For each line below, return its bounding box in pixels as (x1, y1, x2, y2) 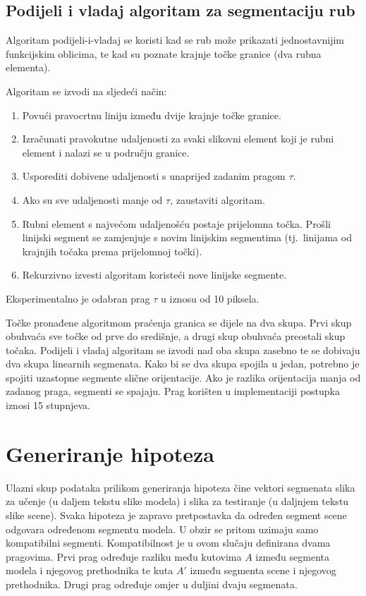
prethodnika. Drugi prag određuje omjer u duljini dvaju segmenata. (6, 576, 298, 591)
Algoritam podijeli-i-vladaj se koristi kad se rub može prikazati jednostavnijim (6, 32, 345, 47)
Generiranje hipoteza (6, 439, 214, 468)
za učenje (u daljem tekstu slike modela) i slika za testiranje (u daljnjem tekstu (6, 494, 349, 509)
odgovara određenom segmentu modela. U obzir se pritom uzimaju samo (6, 521, 319, 536)
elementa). (6, 60, 51, 75)
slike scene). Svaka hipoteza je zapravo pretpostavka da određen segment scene (6, 507, 347, 522)
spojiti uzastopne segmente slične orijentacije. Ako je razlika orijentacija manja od (6, 370, 361, 384)
